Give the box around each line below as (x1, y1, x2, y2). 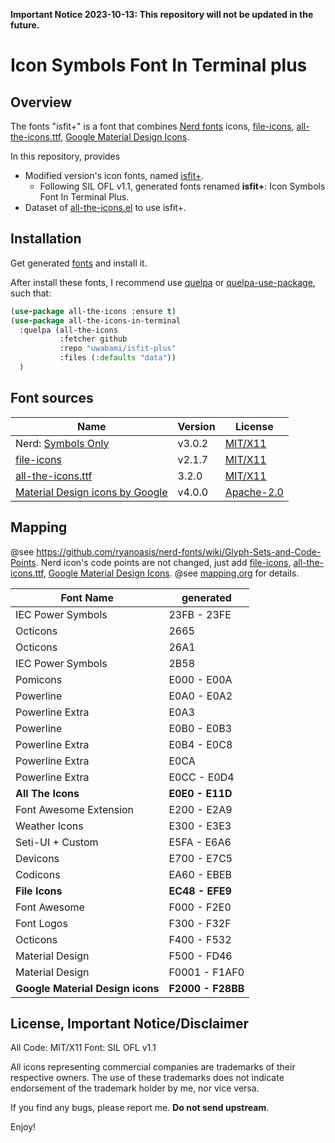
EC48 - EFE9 (168, 884, 232, 898)
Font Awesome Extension (15, 802, 135, 816)
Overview (10, 94, 73, 111)
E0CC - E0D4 (168, 770, 235, 784)
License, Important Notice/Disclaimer (10, 1015, 250, 1032)
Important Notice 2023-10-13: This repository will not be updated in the (10, 9, 314, 20)
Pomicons (15, 672, 63, 686)
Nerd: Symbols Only (15, 436, 110, 450)
